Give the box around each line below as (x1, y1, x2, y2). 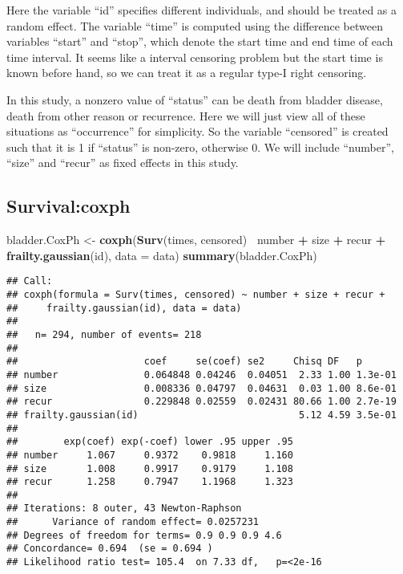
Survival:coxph (6, 193, 131, 218)
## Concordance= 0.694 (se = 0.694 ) (6, 543, 213, 555)
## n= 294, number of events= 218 (6, 328, 202, 340)
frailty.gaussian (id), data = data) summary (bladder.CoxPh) (6, 246, 317, 263)
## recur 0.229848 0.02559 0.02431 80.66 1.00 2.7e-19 (6, 396, 397, 408)
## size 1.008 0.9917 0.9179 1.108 (6, 462, 293, 474)
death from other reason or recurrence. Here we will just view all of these (6, 107, 365, 124)
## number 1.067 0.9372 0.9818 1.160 (6, 449, 293, 461)
